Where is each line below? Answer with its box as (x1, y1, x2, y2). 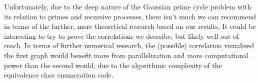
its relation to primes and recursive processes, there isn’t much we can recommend (4, 11, 256, 21)
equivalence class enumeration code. (4, 70, 113, 80)
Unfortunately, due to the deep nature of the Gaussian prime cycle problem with (4, 1, 251, 11)
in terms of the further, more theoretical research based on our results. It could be (4, 21, 256, 31)
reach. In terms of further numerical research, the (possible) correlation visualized (4, 40, 254, 51)
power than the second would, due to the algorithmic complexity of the (4, 60, 222, 70)
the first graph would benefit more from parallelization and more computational (4, 50, 249, 60)
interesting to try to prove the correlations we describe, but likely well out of (4, 30, 239, 41)
